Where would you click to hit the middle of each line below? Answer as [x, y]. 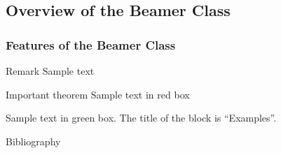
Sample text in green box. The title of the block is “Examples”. [141, 118]
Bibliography [33, 141]
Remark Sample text [50, 71]
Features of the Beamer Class [91, 44]
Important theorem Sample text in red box [98, 94]
